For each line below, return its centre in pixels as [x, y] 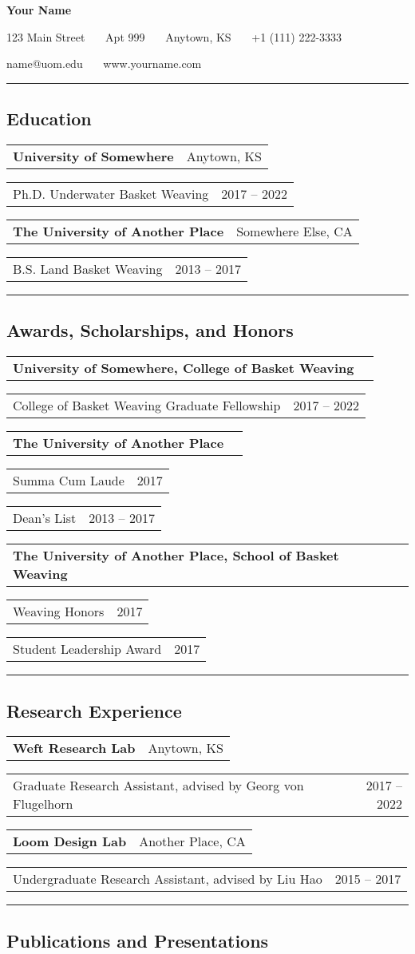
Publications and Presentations [138, 940]
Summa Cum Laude [69, 481]
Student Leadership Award [87, 649]
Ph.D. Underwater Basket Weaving [111, 193]
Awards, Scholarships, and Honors [150, 330]
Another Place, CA [192, 841]
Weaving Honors [59, 612]
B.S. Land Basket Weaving [88, 268]
